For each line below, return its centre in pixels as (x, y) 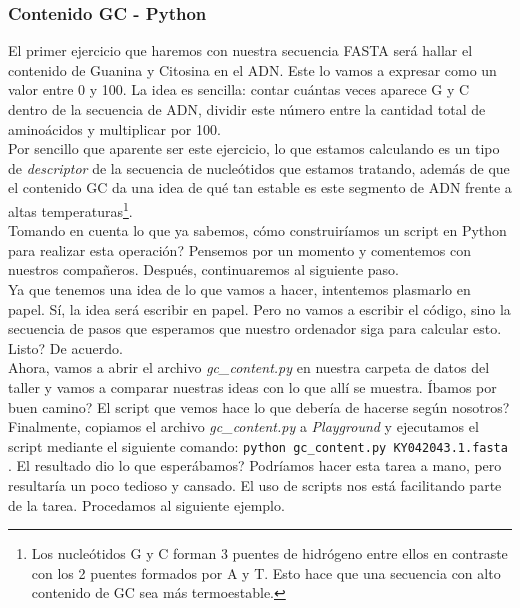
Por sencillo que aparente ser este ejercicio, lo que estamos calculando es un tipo (254, 148)
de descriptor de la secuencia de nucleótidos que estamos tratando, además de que (259, 167)
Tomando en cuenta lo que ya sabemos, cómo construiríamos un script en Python (257, 230)
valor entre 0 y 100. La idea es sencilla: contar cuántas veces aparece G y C (239, 89)
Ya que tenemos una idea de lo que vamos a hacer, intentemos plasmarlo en (239, 289)
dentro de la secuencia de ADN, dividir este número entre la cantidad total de (247, 109)
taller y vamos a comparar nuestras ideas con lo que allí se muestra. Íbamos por (252, 386)
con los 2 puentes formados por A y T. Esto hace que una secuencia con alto (266, 572)
